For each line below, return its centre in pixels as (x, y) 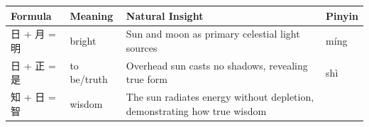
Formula (31, 15)
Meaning (92, 15)
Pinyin (342, 15)
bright (83, 41)
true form (147, 79)
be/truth (89, 79)
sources (142, 47)
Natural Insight (165, 15)
